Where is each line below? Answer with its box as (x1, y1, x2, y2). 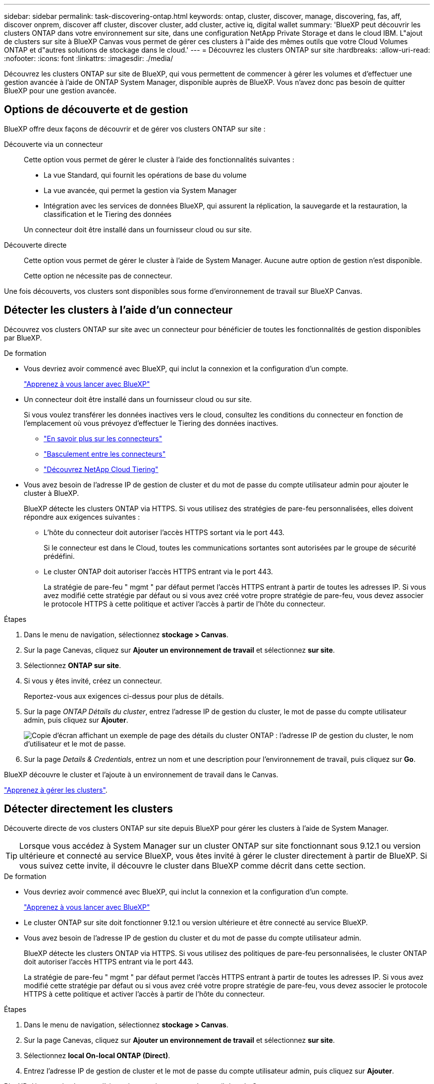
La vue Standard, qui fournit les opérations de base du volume (44, 170, 247, 179)
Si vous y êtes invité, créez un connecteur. (24, 676, 162, 685)
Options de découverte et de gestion (4, 103, 188, 116)
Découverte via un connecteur (4, 139, 103, 148)
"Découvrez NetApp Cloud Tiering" (44, 465, 159, 474)
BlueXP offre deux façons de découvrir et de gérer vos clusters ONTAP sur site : (4, 124, 266, 133)
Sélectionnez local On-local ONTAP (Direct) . (24, 1051, 170, 1060)
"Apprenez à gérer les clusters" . (4, 785, 108, 794)
